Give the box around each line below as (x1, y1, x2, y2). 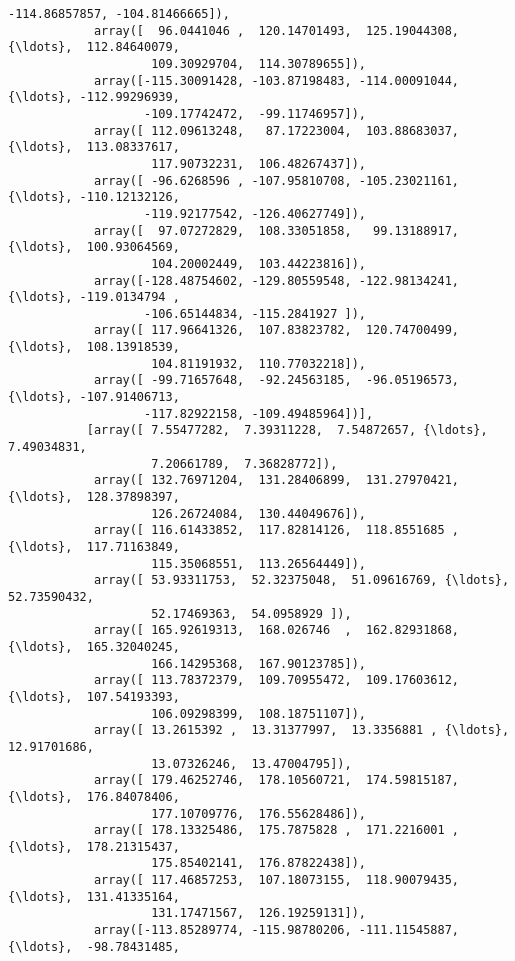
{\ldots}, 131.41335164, (8, 889, 180, 904)
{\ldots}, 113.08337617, (8, 140, 180, 155)
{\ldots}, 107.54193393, (8, 689, 180, 704)
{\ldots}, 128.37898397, (8, 490, 180, 505)
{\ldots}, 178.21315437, (8, 839, 180, 854)
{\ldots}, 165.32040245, (8, 639, 180, 654)
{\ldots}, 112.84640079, (8, 40, 180, 55)
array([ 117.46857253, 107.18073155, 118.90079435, (93, 873, 460, 888)
